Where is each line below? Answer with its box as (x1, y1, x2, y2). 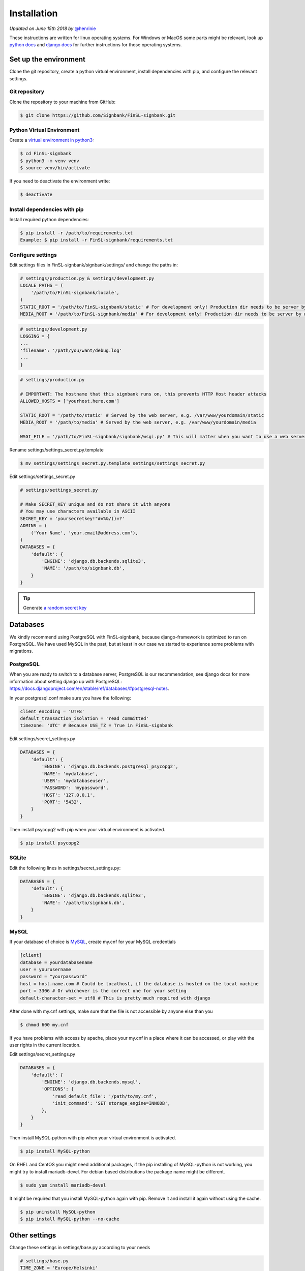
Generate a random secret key (23, 604, 87, 611)
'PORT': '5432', (41, 799, 82, 805)
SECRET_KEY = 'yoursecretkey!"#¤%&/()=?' (20, 516, 125, 521)
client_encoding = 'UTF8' (20, 708, 85, 714)
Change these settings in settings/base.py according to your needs (9, 1244, 150, 1250)
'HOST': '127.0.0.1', (41, 792, 96, 798)
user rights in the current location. (9, 1042, 81, 1048)
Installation (9, 8, 58, 19)
